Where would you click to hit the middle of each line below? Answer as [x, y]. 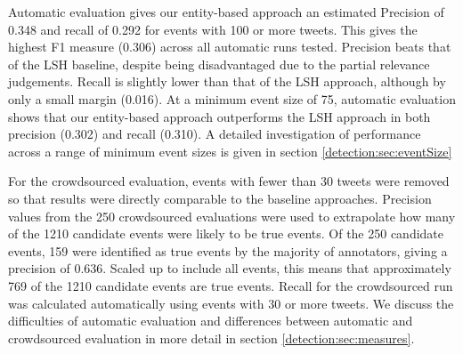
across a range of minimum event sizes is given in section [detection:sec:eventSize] [230, 151]
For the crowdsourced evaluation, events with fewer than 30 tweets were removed [229, 181]
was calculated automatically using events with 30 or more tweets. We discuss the [231, 303]
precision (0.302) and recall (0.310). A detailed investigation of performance [215, 134]
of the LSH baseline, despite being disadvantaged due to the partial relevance [219, 64]
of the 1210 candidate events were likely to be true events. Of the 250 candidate [226, 233]
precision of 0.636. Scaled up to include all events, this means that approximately [230, 268]
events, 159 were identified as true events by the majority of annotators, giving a [228, 250]
